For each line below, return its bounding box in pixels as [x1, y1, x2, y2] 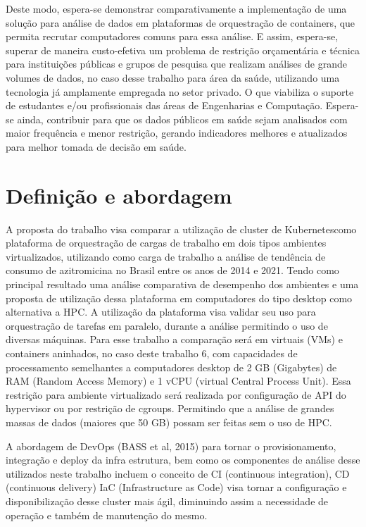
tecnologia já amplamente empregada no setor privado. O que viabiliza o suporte [6, 84, 354, 99]
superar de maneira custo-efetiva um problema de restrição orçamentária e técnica [6, 42, 360, 57]
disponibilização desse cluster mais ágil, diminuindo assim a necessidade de [6, 493, 329, 508]
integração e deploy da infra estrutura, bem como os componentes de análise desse [6, 452, 360, 467]
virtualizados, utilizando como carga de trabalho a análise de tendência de [6, 249, 326, 263]
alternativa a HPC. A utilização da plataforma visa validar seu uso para [6, 304, 316, 319]
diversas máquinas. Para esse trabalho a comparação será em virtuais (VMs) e [6, 332, 343, 347]
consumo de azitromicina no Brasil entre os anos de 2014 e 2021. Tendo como [6, 263, 339, 278]
